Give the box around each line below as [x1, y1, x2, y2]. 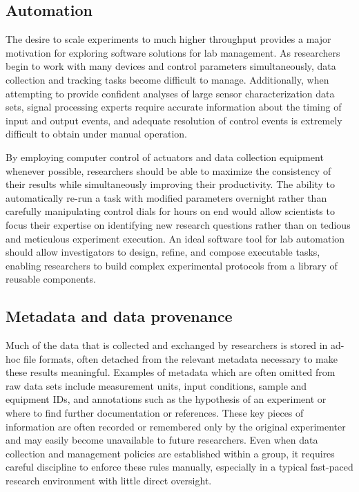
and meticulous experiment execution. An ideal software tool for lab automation [6, 231, 345, 245]
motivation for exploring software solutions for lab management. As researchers [6, 45, 340, 59]
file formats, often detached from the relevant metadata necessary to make [23, 351, 338, 366]
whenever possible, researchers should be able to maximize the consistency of [6, 163, 331, 178]
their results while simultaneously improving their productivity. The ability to [6, 177, 335, 191]
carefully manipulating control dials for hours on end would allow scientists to [6, 204, 335, 218]
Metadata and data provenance [6, 305, 233, 327]
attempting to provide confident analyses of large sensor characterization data [6, 86, 335, 100]
